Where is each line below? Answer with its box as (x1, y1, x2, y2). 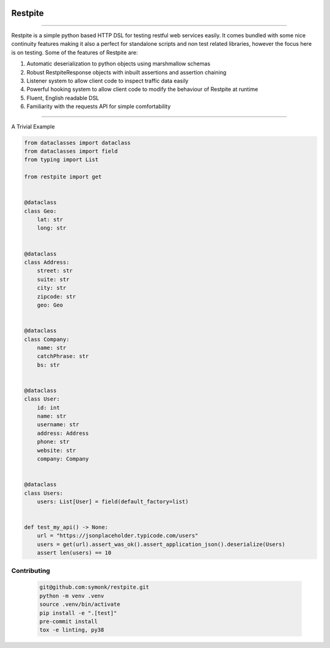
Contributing (11, 566, 50, 575)
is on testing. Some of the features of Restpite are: (11, 49, 138, 56)
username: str (37, 421, 79, 428)
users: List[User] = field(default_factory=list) (37, 498, 189, 505)
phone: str (37, 439, 70, 445)
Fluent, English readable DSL (26, 94, 100, 101)
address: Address (37, 429, 89, 437)
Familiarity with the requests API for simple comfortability (26, 103, 171, 110)
